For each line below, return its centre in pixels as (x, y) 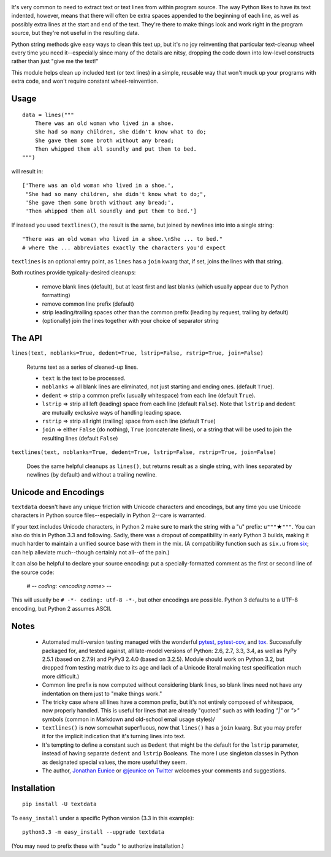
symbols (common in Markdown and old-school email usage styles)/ (128, 719)
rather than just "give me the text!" (55, 61)
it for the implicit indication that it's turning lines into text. (114, 736)
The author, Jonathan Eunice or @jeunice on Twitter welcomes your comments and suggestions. (164, 771)
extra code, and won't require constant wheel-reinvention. (85, 81)
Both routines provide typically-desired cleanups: (74, 273)
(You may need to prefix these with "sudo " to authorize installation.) (97, 846)
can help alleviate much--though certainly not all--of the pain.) (90, 552)
